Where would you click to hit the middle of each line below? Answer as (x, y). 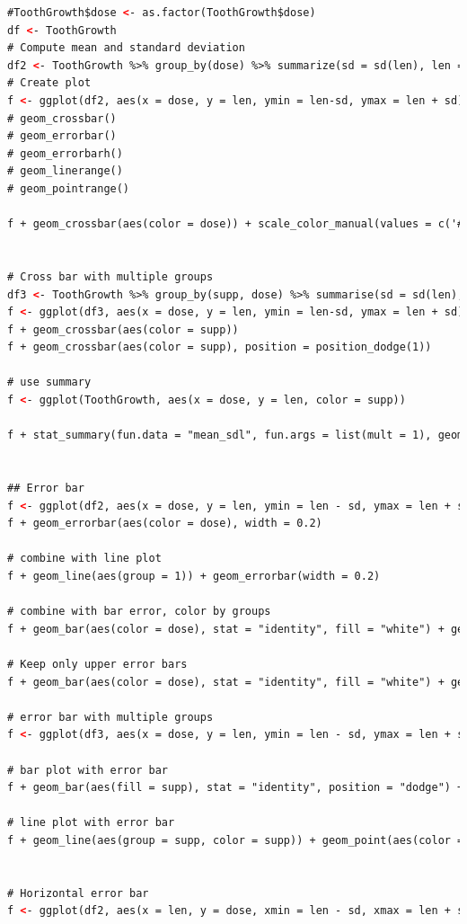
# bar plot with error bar (88, 770)
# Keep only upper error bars (97, 664)
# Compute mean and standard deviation (126, 48)
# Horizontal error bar (78, 893)
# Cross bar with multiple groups (110, 276)
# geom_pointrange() (69, 188)
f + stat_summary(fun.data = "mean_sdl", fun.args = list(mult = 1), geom (236, 435)
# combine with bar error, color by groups (139, 612)
